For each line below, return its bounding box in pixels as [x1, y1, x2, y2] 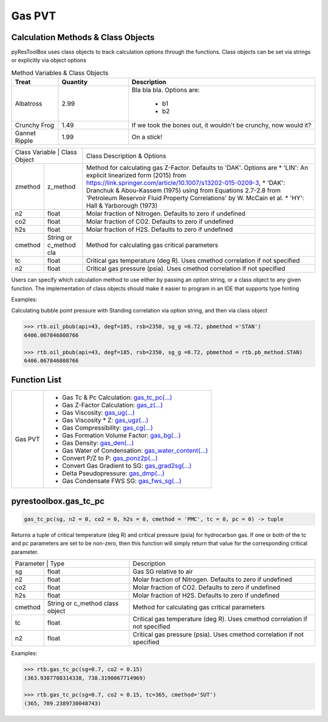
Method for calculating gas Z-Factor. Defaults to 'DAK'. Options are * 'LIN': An [86, 164, 309, 172]
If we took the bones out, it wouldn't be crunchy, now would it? [131, 121, 312, 130]
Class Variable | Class [15, 148, 77, 157]
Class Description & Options [86, 152, 166, 160]
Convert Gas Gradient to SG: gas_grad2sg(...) [61, 462, 192, 470]
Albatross [15, 100, 43, 108]
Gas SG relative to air [132, 567, 194, 576]
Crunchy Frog [15, 121, 55, 130]
